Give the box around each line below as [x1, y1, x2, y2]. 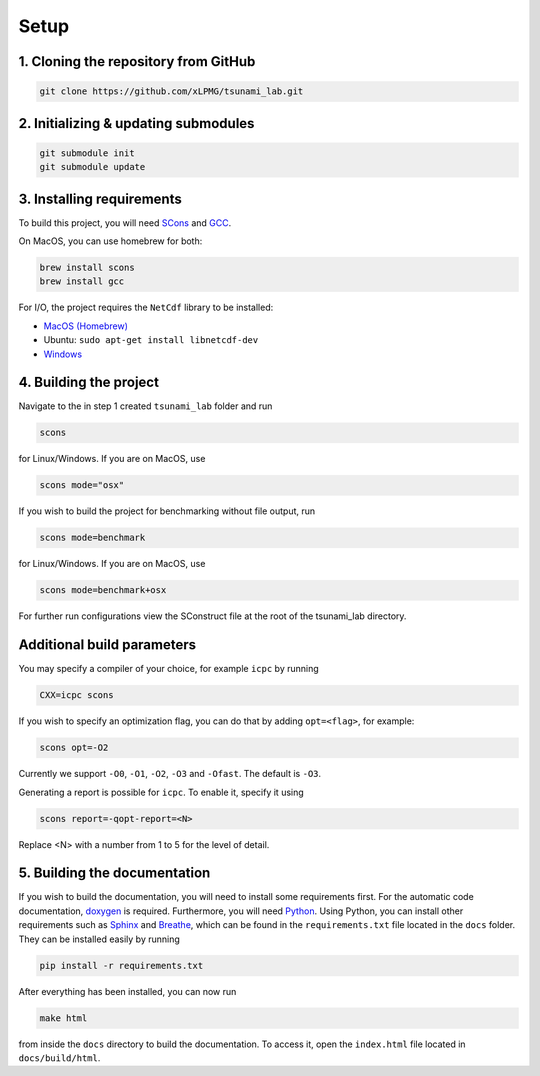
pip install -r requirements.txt [39, 960, 204, 971]
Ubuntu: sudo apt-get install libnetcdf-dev [43, 334, 259, 346]
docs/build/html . [18, 1051, 101, 1064]
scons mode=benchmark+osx [39, 585, 167, 596]
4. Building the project [18, 374, 160, 391]
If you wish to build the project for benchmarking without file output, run [18, 505, 316, 517]
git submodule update [39, 161, 146, 173]
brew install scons [39, 262, 135, 274]
